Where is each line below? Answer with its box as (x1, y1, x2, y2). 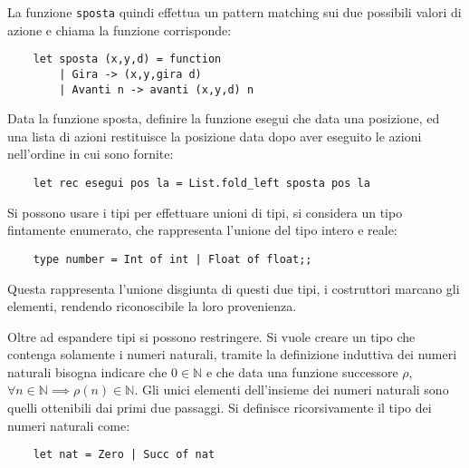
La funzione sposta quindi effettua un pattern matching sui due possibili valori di (7, 3, 462, 21)
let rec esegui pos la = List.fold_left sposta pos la (33, 177, 370, 190)
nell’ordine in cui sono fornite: (7, 144, 174, 163)
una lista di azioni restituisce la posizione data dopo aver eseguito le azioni (7, 126, 422, 145)
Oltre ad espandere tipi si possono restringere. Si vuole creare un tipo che (7, 327, 416, 346)
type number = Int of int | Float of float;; (33, 252, 312, 266)
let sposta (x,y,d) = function (33, 53, 222, 66)
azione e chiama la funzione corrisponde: (7, 20, 232, 39)
